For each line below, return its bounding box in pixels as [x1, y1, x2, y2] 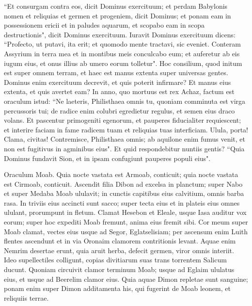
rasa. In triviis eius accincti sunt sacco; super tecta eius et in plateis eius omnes [4, 197, 240, 208]
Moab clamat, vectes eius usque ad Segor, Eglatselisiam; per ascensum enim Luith [4, 226, 248, 236]
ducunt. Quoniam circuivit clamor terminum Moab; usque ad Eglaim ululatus [4, 264, 235, 274]
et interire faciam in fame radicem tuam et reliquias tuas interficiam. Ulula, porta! [4, 124, 248, 134]
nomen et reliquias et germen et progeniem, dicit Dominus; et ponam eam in [4, 10, 231, 20]
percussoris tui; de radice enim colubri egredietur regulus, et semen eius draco [4, 105, 235, 115]
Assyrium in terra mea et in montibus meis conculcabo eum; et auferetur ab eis [4, 48, 240, 58]
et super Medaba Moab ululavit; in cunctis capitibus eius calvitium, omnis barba [4, 188, 244, 198]
